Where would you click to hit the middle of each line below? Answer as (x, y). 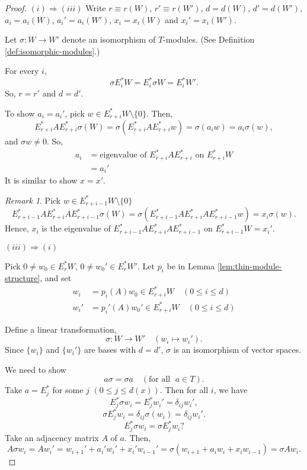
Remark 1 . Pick (33, 200)
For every (22, 71)
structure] (23, 278)
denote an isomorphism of (109, 39)
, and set (56, 278)
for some (68, 390)
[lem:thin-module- (250, 265)
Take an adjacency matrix (52, 437)
